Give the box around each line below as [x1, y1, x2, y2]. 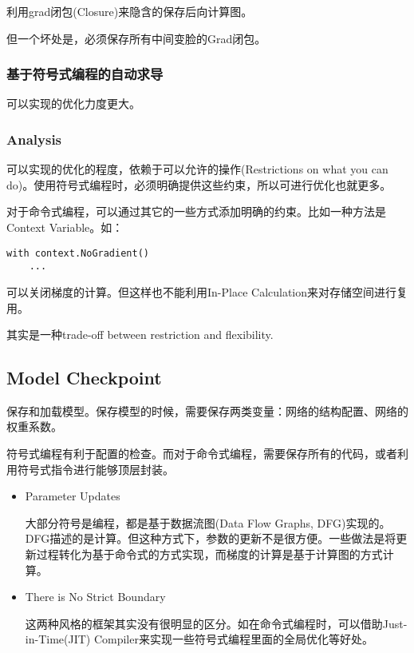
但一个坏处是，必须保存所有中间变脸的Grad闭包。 [6, 30, 266, 46]
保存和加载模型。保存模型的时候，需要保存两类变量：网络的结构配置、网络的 [6, 402, 408, 419]
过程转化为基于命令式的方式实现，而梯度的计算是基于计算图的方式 [36, 546, 383, 563]
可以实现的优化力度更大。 [6, 95, 140, 112]
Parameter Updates [25, 488, 120, 504]
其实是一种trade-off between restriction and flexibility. [6, 326, 274, 343]
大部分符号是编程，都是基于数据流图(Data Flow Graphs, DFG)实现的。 [25, 514, 391, 531]
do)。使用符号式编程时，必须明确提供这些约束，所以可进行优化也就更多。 [6, 176, 392, 193]
